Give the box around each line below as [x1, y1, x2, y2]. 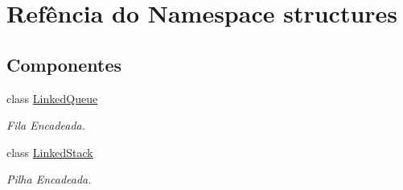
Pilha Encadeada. [6, 171, 92, 188]
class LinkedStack [6, 143, 93, 160]
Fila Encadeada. [6, 117, 86, 134]
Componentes [6, 52, 122, 76]
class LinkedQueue [6, 89, 98, 106]
